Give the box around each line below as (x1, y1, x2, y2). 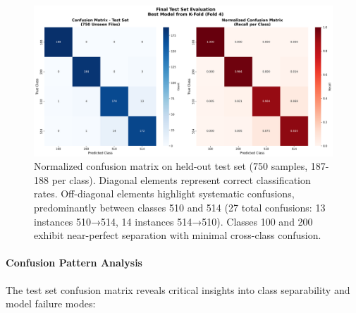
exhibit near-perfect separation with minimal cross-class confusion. (34, 228, 321, 243)
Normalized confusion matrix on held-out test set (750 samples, (34, 159, 308, 173)
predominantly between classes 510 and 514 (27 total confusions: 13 (34, 200, 326, 215)
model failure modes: (6, 296, 96, 311)
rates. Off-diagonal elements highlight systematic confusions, (34, 186, 295, 201)
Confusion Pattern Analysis (6, 255, 142, 270)
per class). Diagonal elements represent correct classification (51, 172, 311, 187)
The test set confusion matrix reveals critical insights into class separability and (6, 282, 350, 297)
